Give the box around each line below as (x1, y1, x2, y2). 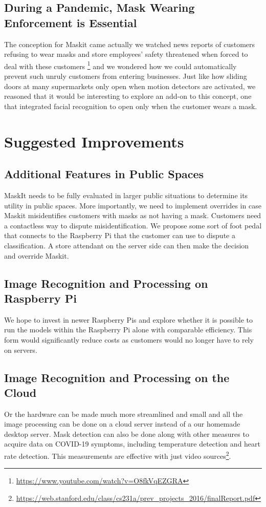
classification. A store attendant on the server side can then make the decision (4, 240, 249, 250)
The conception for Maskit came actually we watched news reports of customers (4, 38, 255, 49)
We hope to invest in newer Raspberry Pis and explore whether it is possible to (4, 314, 253, 325)
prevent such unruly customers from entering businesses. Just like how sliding (4, 71, 247, 81)
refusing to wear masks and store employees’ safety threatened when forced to (4, 49, 248, 59)
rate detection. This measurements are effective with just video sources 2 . (4, 449, 231, 461)
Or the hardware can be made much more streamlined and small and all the (4, 408, 243, 419)
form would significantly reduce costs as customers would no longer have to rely (4, 334, 254, 345)
